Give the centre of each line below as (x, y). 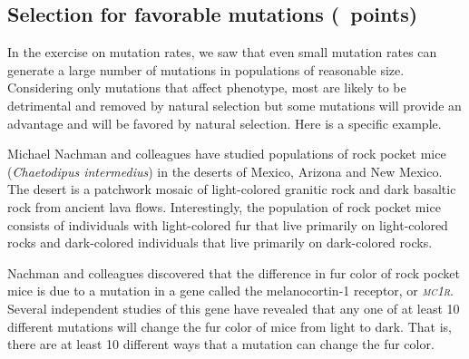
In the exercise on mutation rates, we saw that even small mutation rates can (222, 52)
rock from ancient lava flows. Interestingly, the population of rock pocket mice (224, 206)
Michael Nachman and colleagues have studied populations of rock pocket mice (227, 154)
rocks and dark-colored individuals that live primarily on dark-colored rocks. (220, 243)
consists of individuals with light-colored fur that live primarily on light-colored (228, 224)
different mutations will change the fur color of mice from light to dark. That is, (230, 326)
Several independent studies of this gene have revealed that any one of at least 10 (234, 308)
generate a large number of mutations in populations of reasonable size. (206, 69)
